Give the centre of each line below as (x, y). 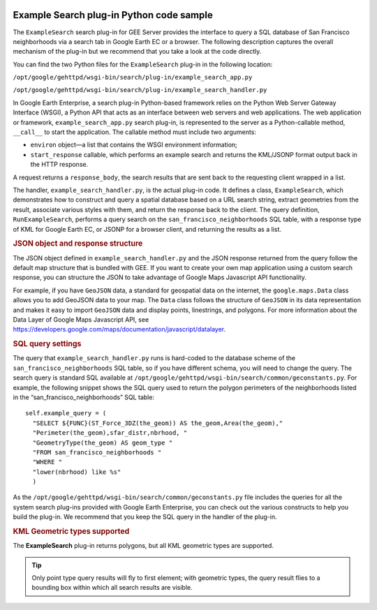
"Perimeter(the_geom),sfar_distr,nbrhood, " (110, 433)
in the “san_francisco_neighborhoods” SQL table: (84, 397)
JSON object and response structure (78, 244)
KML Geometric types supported (71, 532)
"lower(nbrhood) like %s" (77, 472)
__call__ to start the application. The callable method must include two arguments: (134, 132)
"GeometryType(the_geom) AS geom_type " (103, 442)
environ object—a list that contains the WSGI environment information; (134, 145)
